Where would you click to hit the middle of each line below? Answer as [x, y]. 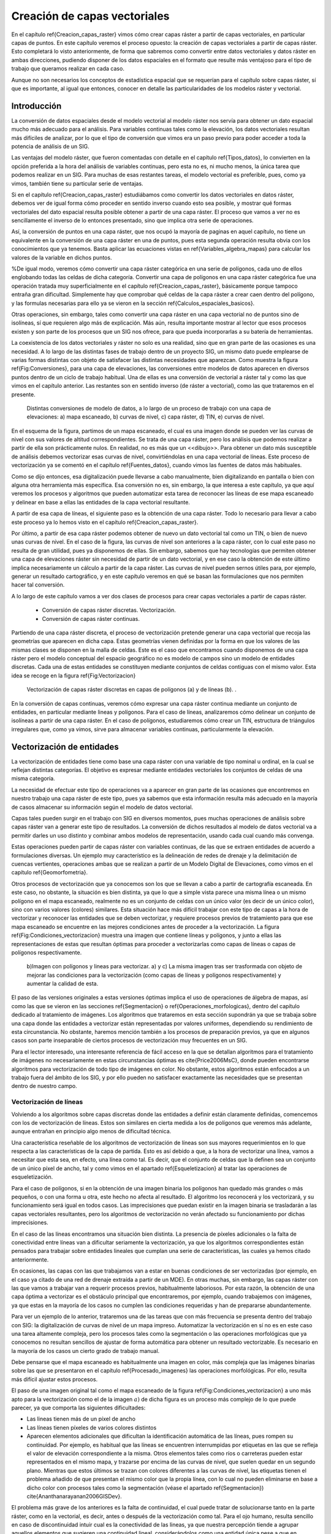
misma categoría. [33, 779]
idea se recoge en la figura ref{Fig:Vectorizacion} [74, 676]
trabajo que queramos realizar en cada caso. [68, 69]
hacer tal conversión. [38, 585]
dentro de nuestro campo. [44, 1086]
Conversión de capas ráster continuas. [91, 619]
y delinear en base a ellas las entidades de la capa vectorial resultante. [101, 502]
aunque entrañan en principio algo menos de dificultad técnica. [91, 1131]
